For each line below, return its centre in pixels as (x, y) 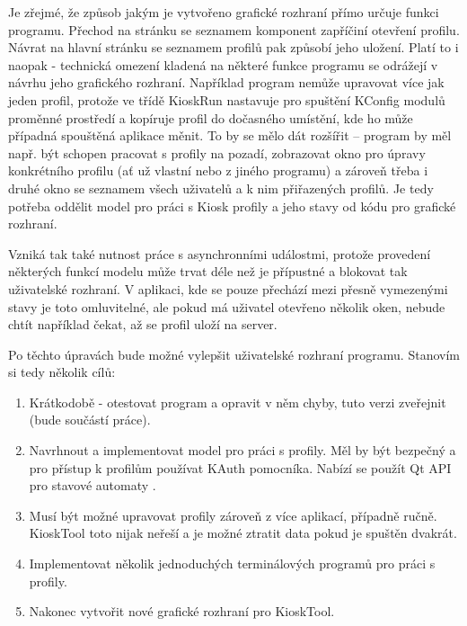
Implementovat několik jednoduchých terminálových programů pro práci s (232, 563)
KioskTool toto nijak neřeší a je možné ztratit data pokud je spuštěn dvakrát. (243, 533)
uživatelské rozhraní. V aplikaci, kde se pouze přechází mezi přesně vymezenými (228, 288)
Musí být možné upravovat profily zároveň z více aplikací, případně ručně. (233, 515)
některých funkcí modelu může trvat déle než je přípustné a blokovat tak (208, 271)
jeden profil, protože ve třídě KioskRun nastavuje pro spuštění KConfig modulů (227, 99)
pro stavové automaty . (93, 485)
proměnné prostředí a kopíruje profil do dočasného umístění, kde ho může (211, 117)
